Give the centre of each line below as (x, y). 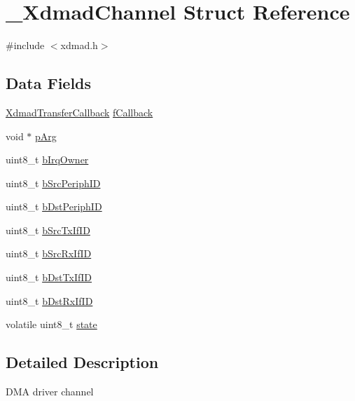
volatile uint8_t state (51, 324)
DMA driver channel (50, 392)
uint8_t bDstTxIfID (49, 277)
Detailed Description (82, 362)
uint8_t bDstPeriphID (54, 206)
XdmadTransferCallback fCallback (79, 112)
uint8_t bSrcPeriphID (53, 183)
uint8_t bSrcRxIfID (49, 253)
